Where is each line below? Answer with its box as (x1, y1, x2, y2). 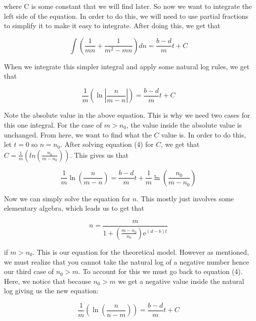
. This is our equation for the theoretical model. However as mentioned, (32, 246, 249, 257)
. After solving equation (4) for (60, 139, 154, 149)
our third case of (4, 266, 54, 276)
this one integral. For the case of (4, 120, 102, 130)
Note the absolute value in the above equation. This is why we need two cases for (4, 110, 250, 120)
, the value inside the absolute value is (126, 120, 242, 130)
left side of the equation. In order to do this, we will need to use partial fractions (4, 10, 249, 21)
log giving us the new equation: (4, 285, 99, 296)
